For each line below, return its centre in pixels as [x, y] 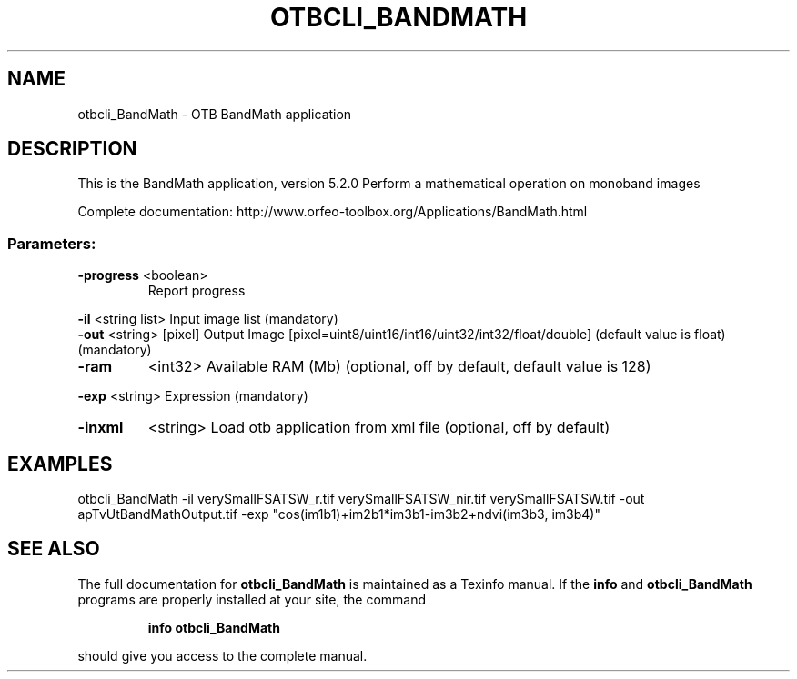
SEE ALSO [54, 549]
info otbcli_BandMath [214, 627]
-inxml [101, 428]
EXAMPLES [60, 464]
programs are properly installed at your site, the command [252, 599]
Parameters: [52, 243]
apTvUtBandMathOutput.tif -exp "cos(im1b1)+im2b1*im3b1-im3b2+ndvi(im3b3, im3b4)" [339, 514]
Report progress [197, 291]
